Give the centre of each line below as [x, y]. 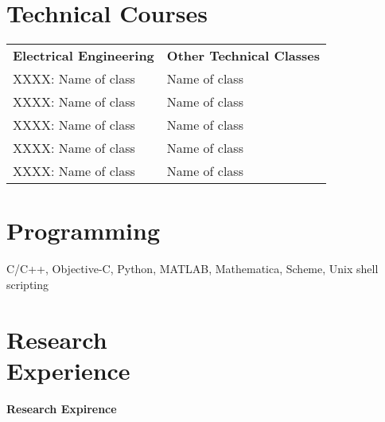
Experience [68, 370]
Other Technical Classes [243, 56]
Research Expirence [62, 408]
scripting [28, 284]
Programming [83, 231]
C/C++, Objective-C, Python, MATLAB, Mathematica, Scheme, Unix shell [192, 269]
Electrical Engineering [84, 56]
